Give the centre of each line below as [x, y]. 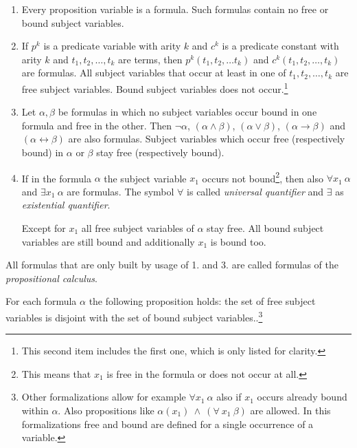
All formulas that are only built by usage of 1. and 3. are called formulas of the [172, 265]
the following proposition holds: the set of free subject [202, 301]
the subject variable [145, 178]
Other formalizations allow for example [104, 397]
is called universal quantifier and [255, 191]
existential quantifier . [66, 205]
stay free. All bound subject [265, 228]
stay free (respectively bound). [160, 152]
